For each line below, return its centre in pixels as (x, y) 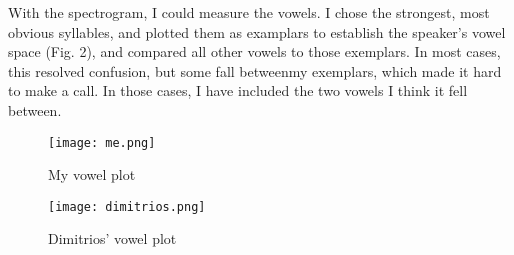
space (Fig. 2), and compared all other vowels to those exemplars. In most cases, (254, 51)
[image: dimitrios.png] (127, 206)
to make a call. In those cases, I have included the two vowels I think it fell (238, 90)
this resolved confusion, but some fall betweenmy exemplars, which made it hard (255, 70)
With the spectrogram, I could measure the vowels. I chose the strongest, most (249, 12)
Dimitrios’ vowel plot (112, 238)
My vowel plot (92, 174)
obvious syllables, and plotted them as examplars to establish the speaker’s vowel (257, 31)
